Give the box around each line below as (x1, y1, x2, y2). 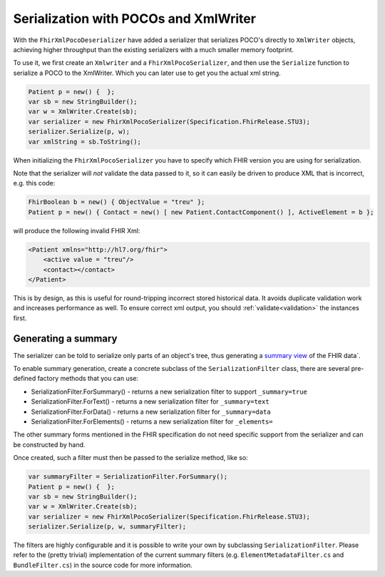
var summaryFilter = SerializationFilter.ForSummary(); (28, 473, 228, 481)
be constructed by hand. (13, 440, 86, 449)
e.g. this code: (13, 179, 56, 188)
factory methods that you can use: (37, 374, 139, 383)
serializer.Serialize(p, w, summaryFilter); (28, 523, 187, 531)
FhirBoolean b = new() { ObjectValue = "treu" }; (28, 198, 205, 206)
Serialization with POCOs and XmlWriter (13, 11, 257, 26)
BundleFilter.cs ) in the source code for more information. (13, 561, 192, 569)
